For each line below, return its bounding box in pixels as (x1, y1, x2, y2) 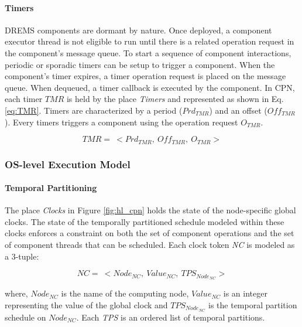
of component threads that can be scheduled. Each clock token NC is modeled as (5, 239, 295, 251)
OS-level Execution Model (5, 156, 131, 171)
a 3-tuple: (5, 250, 39, 262)
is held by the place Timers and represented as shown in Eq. (66, 93, 284, 105)
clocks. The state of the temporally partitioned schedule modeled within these (5, 215, 284, 227)
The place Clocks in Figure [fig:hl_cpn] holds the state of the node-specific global (5, 204, 296, 216)
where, (5, 287, 28, 299)
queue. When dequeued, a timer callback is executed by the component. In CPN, (5, 81, 295, 93)
